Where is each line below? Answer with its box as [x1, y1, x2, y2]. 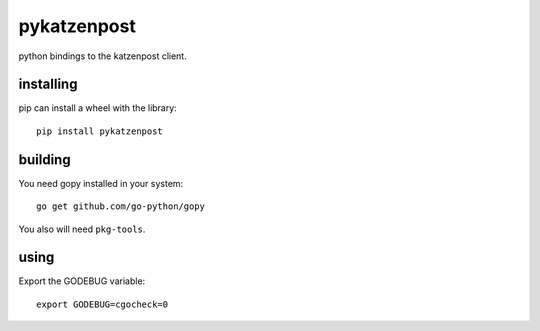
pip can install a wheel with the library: [18, 102, 177, 114]
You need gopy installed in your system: [18, 177, 184, 189]
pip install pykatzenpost [36, 125, 164, 137]
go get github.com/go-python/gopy [36, 201, 205, 212]
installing [18, 76, 78, 93]
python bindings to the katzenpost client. [18, 50, 187, 62]
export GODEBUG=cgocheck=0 [36, 298, 169, 310]
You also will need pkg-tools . [18, 223, 146, 235]
